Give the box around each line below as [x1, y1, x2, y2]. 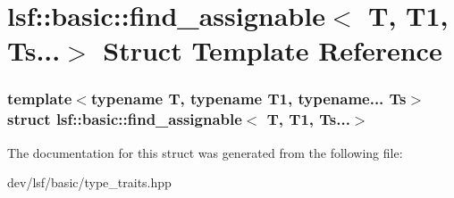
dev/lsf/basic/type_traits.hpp [7, 173, 172, 192]
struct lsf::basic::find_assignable [7, 108, 242, 130]
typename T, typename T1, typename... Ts [90, 87, 407, 110]
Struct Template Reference [103, 32, 442, 69]
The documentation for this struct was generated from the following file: [7, 143, 403, 161]
